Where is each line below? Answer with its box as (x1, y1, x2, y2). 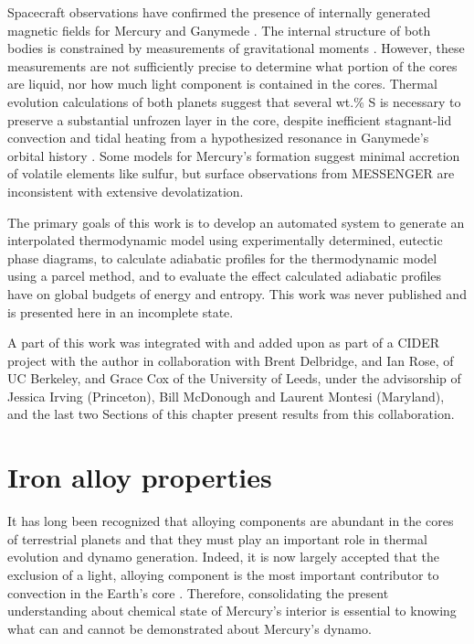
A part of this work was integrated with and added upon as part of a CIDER (7, 333, 440, 352)
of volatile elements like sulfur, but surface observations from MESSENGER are (7, 164, 455, 183)
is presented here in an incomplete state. (7, 302, 234, 321)
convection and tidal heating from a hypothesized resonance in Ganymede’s (7, 128, 429, 147)
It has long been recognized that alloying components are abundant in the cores (7, 511, 454, 531)
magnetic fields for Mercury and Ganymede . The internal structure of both (7, 20, 431, 39)
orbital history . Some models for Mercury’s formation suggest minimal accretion (7, 145, 460, 165)
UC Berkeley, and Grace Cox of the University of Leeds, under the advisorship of (7, 369, 461, 388)
